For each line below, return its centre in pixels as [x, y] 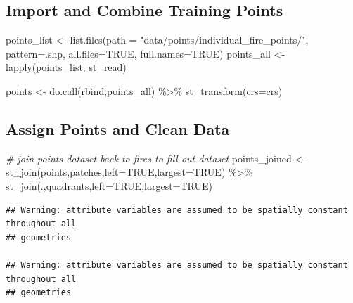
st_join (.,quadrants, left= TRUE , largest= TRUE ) [109, 185]
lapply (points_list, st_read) [66, 67]
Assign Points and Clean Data [118, 128]
